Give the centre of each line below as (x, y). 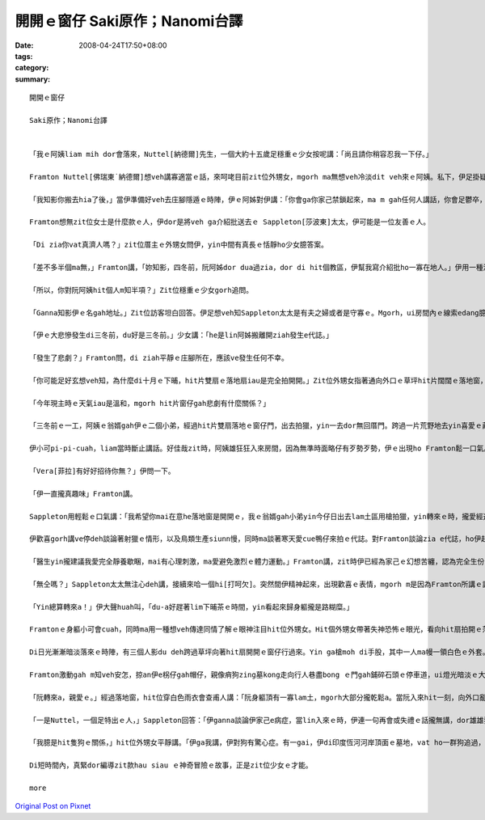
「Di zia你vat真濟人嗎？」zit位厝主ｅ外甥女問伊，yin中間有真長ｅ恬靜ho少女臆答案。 (179, 245)
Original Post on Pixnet (53, 806)
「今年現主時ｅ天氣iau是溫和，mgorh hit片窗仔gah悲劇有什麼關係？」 (150, 403)
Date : (24, 45)
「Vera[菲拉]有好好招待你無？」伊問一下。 (102, 471)
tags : (24, 56)
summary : (33, 79)
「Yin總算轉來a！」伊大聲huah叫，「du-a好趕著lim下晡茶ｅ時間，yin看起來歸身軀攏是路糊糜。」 (192, 607)
